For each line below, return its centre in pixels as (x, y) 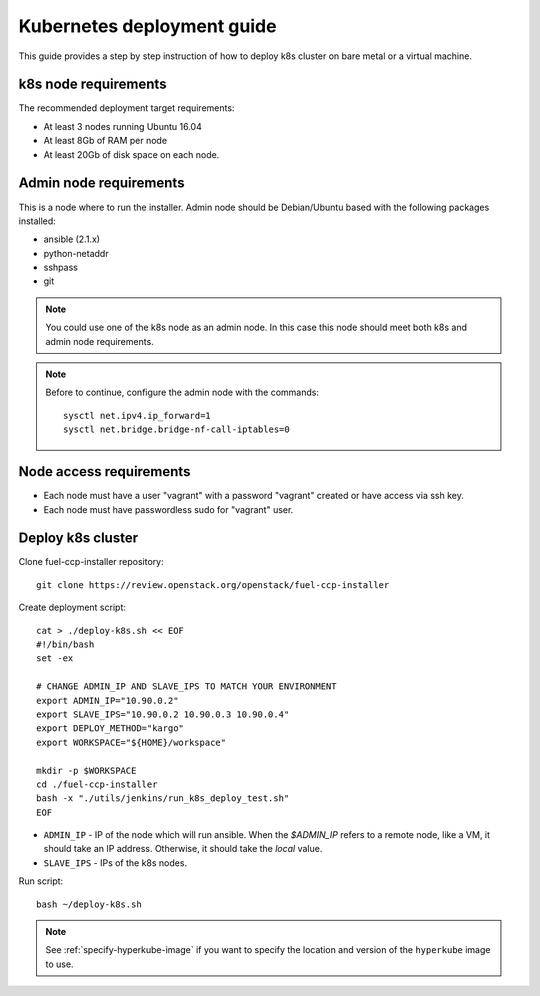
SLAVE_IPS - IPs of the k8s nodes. (115, 862)
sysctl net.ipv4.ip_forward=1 (137, 415)
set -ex (55, 658)
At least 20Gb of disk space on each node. (131, 154)
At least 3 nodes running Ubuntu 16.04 (122, 126)
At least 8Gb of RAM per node (105, 141)
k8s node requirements (92, 84)
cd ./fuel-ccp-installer (97, 784)
